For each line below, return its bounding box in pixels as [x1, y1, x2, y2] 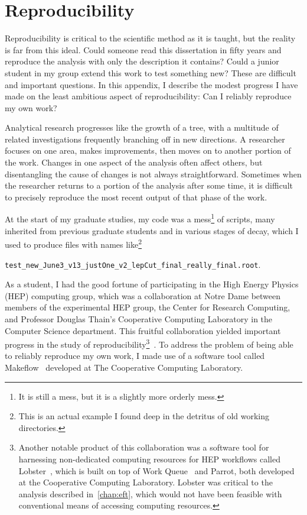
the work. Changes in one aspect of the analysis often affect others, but [5, 156, 263, 169]
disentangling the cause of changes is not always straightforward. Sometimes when [5, 167, 302, 180]
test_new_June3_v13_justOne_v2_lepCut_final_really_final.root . [5, 258, 261, 270]
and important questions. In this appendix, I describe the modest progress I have [5, 78, 298, 90]
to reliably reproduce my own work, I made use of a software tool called [5, 349, 265, 362]
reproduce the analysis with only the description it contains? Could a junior [5, 55, 279, 67]
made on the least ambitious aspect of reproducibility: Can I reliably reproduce [5, 90, 292, 102]
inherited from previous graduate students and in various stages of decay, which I [5, 224, 299, 237]
